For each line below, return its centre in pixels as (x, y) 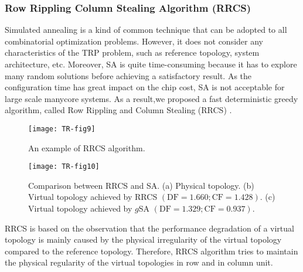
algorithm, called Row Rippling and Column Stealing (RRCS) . (118, 110)
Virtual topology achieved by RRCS (93, 197)
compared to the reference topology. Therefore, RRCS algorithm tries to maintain (151, 251)
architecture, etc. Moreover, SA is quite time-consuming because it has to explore (151, 64)
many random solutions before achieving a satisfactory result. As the (128, 75)
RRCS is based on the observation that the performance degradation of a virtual (149, 228)
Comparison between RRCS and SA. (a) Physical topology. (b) (141, 185)
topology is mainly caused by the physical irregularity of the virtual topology (143, 239)
